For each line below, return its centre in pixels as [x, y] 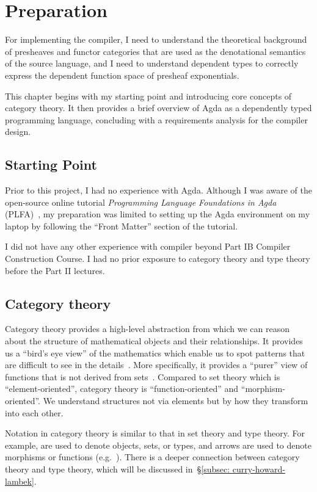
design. [18, 132]
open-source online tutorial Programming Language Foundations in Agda [141, 202]
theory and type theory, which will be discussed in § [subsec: [118, 468]
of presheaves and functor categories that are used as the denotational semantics [155, 51]
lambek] [20, 481]
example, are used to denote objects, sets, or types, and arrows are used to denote [158, 445]
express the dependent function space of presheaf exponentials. [122, 75]
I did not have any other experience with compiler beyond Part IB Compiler [148, 246]
